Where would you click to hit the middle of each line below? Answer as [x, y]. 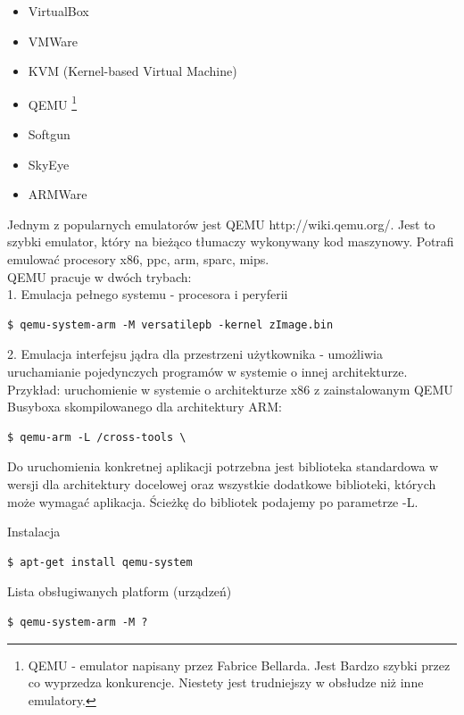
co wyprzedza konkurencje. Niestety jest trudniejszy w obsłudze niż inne [226, 682]
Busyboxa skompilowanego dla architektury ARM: [145, 407]
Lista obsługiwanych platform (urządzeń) [120, 591]
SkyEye [49, 164]
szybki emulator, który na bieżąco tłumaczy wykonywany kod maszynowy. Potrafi [231, 241]
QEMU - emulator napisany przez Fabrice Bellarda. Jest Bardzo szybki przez [239, 665]
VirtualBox [58, 11]
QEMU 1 [53, 103]
